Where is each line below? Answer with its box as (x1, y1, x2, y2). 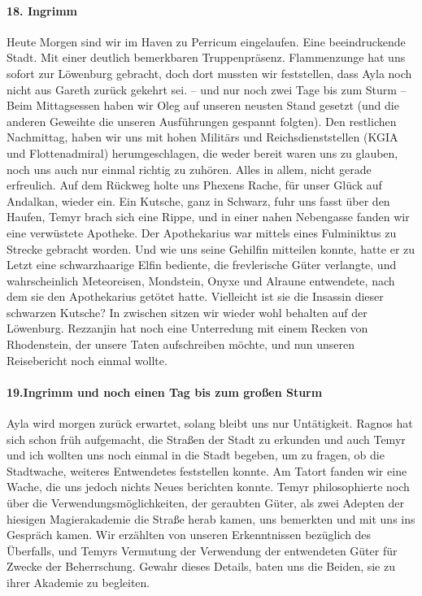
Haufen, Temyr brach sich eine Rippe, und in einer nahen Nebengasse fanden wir (7, 208, 410, 225)
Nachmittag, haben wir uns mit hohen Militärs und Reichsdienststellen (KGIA (7, 128, 398, 146)
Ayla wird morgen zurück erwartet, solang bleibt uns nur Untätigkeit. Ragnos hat (7, 415, 413, 432)
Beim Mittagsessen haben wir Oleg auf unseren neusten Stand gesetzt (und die (7, 97, 399, 114)
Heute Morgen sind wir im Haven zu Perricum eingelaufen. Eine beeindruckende (7, 33, 406, 50)
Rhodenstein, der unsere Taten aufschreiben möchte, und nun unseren (7, 336, 355, 353)
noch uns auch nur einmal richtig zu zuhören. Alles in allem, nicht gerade (7, 160, 372, 177)
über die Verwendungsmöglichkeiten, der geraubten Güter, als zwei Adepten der (7, 494, 404, 511)
